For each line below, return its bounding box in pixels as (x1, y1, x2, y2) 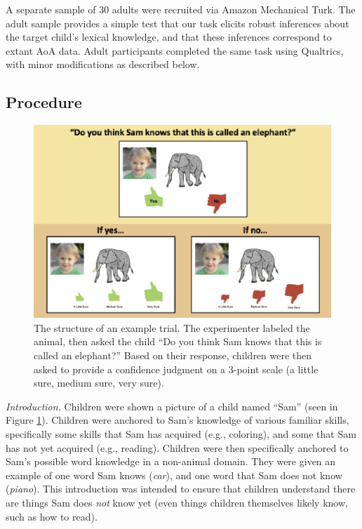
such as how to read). (6, 509, 98, 523)
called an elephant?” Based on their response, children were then (34, 348, 312, 363)
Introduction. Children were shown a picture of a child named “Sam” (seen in (6, 399, 338, 413)
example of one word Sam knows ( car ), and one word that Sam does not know (6, 467, 342, 482)
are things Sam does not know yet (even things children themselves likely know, (6, 495, 348, 510)
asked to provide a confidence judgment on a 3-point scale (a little (34, 361, 319, 376)
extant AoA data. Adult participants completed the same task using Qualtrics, (6, 43, 344, 58)
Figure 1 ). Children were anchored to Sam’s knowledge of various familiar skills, (6, 413, 349, 427)
